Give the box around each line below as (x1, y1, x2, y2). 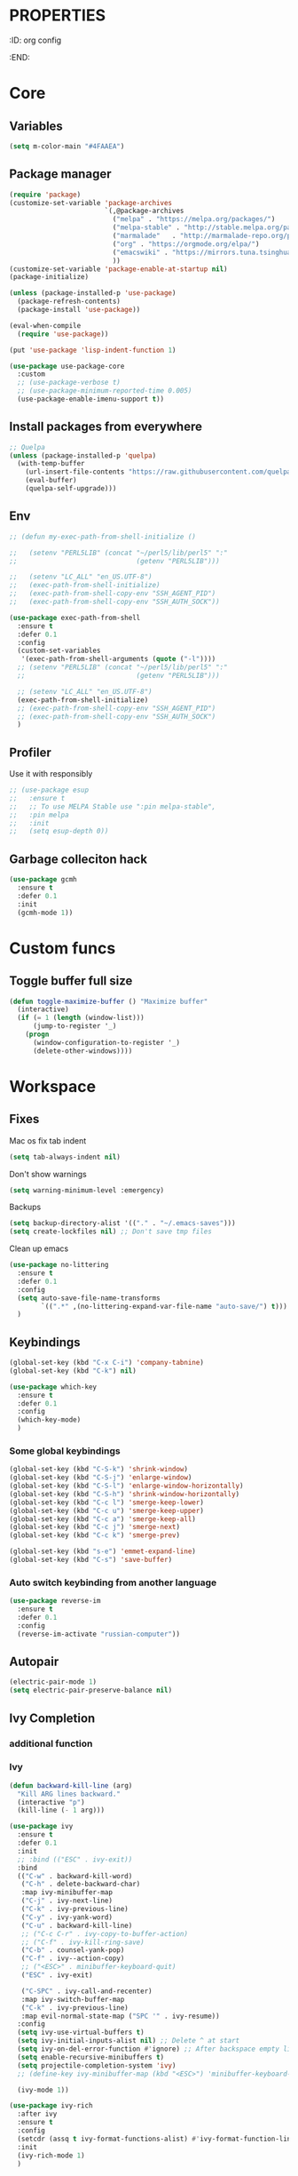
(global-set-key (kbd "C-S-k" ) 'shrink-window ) (9, 1465, 189, 1474)
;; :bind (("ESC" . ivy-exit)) (17, 1854, 133, 1864)
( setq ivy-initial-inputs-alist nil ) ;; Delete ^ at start (17, 2037, 240, 2045)
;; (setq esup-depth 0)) (9, 827, 109, 836)
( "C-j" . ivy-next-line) (20, 1896, 114, 1906)
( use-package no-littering (9, 1261, 109, 1270)
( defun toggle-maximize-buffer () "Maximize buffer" (9, 997, 208, 1006)
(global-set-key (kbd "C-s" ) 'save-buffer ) (9, 1556, 173, 1565)
